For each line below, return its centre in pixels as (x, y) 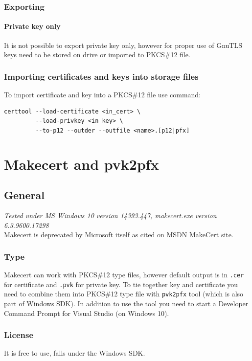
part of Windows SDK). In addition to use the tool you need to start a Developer (126, 303)
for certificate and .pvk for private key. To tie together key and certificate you (121, 284)
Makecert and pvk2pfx (81, 164)
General (24, 195)
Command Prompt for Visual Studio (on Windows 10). (87, 313)
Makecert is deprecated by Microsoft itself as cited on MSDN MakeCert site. (119, 235)
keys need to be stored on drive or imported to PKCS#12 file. (97, 55)
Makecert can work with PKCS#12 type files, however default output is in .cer (124, 274)
